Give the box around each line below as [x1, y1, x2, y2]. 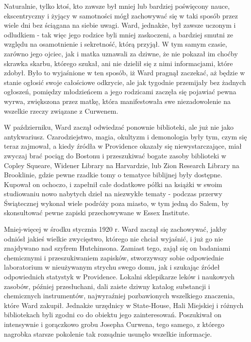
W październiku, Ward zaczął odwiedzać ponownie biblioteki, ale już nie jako [4, 122, 234, 132]
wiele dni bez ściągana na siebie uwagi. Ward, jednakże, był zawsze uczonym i [4, 20, 236, 30]
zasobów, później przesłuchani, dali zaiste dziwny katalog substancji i [4, 281, 210, 291]
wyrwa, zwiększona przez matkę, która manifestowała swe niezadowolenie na [4, 96, 231, 106]
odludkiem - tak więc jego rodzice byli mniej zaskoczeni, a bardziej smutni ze [4, 29, 233, 39]
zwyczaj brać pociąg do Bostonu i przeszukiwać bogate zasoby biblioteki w [4, 150, 226, 160]
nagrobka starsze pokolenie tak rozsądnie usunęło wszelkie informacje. [4, 328, 212, 339]
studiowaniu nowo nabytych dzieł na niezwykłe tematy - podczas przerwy [4, 188, 222, 199]
